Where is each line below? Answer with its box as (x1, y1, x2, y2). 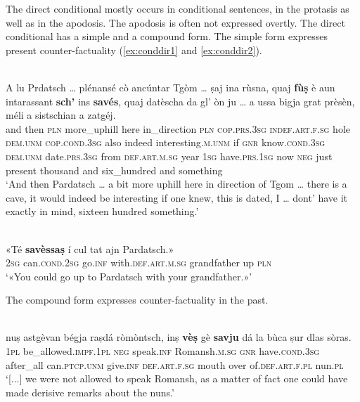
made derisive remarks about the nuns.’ (6, 384, 174, 399)
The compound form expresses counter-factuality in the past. (6, 292, 269, 307)
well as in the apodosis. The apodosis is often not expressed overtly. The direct (6, 15, 345, 30)
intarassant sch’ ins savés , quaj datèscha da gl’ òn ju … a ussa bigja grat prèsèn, (6, 93, 355, 108)
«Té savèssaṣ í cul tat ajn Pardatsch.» (6, 241, 174, 256)
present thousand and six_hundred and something (6, 162, 223, 177)
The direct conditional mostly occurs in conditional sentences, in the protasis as (6, 1, 349, 15)
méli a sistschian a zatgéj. (6, 108, 116, 122)
